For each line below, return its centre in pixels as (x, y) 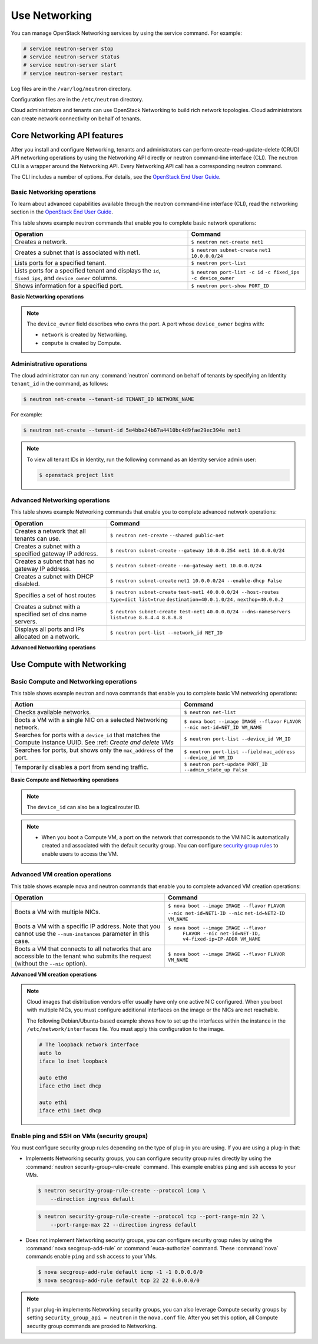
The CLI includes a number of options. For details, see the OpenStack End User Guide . (116, 176)
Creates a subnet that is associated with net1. (77, 252)
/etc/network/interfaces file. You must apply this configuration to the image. (126, 1029)
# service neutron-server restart (73, 73)
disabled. (27, 584)
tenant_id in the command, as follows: (60, 384)
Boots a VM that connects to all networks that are (83, 949)
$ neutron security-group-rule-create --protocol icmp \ (122, 1191)
